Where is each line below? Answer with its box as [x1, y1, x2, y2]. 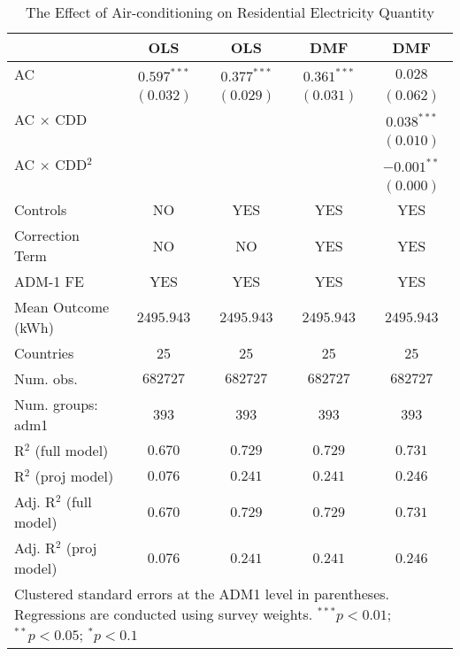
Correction [14, 225, 80, 245]
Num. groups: [14, 394, 98, 414]
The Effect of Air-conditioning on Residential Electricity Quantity [26, 2, 434, 22]
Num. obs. [14, 368, 78, 389]
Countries [14, 343, 74, 363]
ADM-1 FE [14, 271, 84, 291]
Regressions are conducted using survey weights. [14, 604, 313, 624]
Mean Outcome [14, 297, 110, 317]
